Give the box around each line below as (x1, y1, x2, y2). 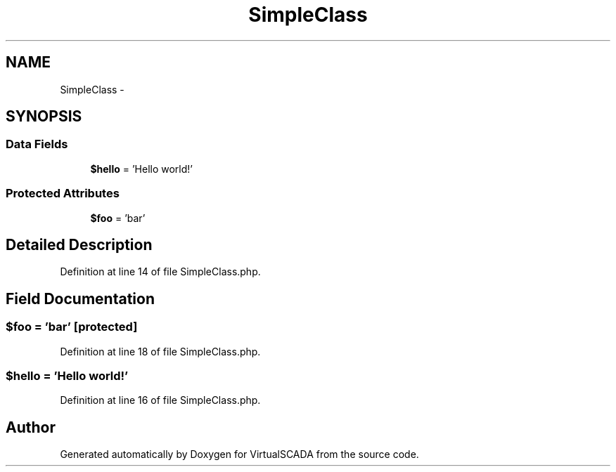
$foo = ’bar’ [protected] (6, 320, 138, 334)
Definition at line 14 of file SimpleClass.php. (60, 265, 261, 278)
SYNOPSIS (6, 107, 82, 126)
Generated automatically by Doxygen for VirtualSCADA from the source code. (60, 448, 419, 461)
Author (6, 418, 56, 436)
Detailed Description (6, 235, 153, 254)
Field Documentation (6, 289, 155, 308)
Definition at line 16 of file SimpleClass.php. (60, 394, 261, 407)
